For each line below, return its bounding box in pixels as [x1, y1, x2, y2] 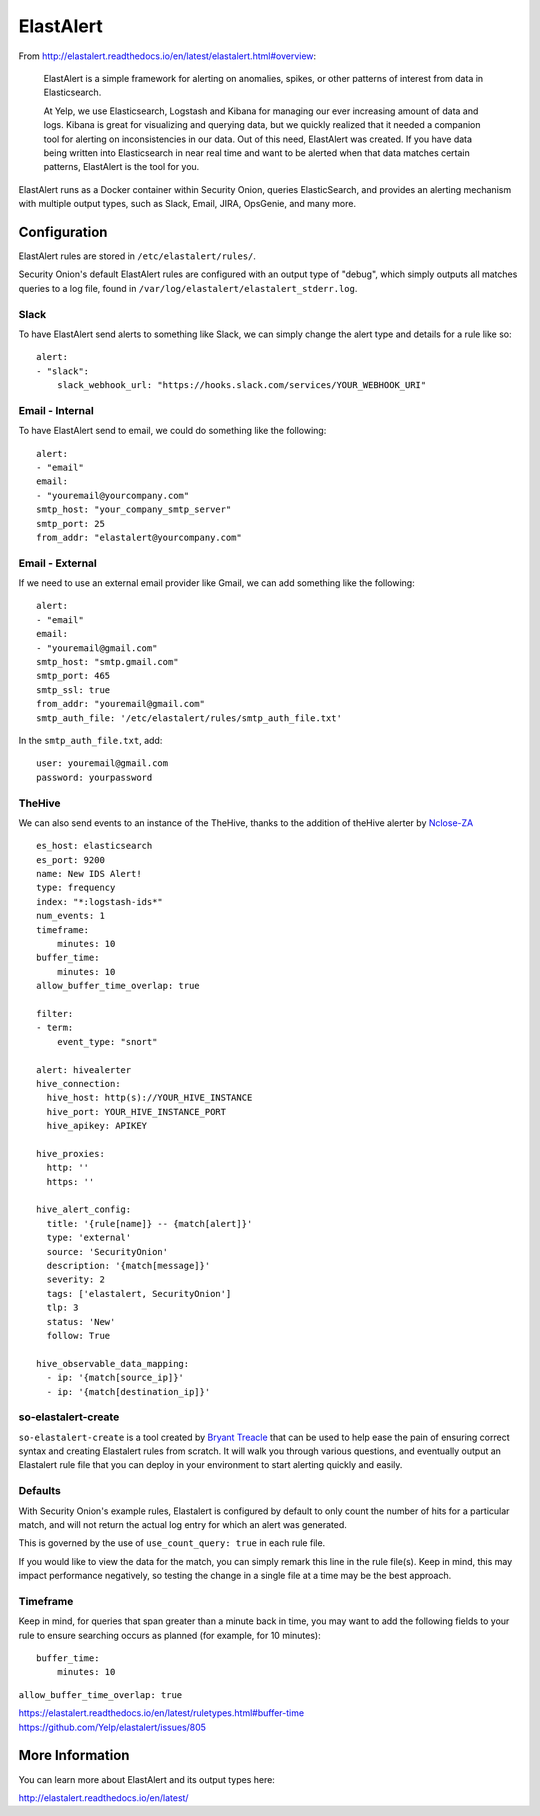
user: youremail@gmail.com [36, 758, 169, 769]
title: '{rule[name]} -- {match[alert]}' [46, 1218, 253, 1229]
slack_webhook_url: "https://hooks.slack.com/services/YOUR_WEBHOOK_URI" [56, 380, 427, 391]
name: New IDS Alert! [36, 868, 142, 880]
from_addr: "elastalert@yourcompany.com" [36, 531, 242, 543]
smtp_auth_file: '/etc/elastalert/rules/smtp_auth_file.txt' [36, 712, 342, 724]
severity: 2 [46, 1274, 105, 1285]
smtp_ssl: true [36, 684, 111, 695]
